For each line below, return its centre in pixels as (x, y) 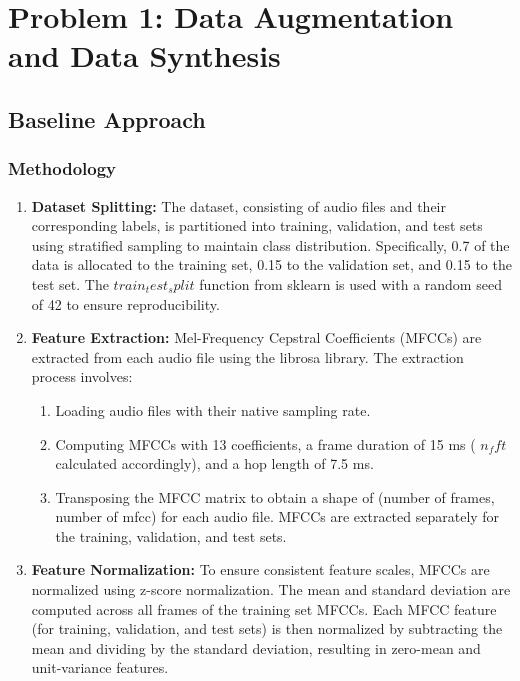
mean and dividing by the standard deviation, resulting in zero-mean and (256, 647)
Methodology (62, 168)
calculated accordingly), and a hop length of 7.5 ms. (214, 463)
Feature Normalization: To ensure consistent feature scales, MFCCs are (260, 569)
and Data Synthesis (144, 55)
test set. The (70, 283)
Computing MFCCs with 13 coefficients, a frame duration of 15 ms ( (265, 443)
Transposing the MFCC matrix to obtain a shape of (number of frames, (275, 496)
